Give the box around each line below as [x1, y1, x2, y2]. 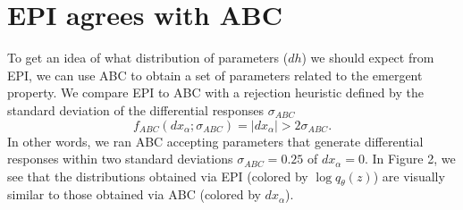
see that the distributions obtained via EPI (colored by [7, 166, 308, 185]
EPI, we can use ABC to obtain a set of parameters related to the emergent [7, 65, 423, 84]
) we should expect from [301, 48, 434, 67]
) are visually [373, 166, 445, 185]
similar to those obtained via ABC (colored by [7, 185, 261, 204]
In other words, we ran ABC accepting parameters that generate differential [7, 131, 424, 150]
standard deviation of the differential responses [7, 100, 265, 119]
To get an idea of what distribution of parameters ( [7, 48, 289, 67]
